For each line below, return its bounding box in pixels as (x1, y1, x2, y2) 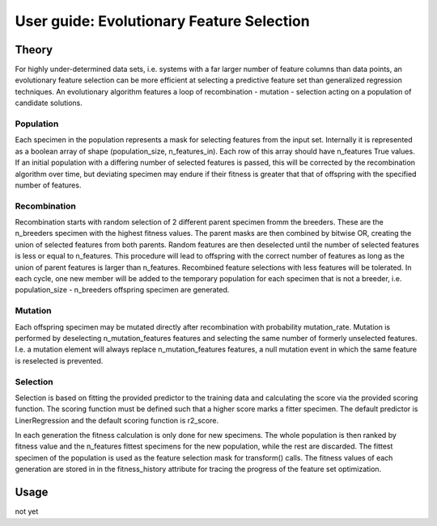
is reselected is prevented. (15, 356, 104, 365)
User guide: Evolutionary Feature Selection (15, 12, 311, 30)
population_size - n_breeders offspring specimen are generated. (15, 285, 230, 295)
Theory (15, 43, 53, 57)
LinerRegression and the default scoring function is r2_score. (15, 415, 218, 425)
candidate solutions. (15, 98, 83, 108)
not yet (15, 507, 39, 516)
